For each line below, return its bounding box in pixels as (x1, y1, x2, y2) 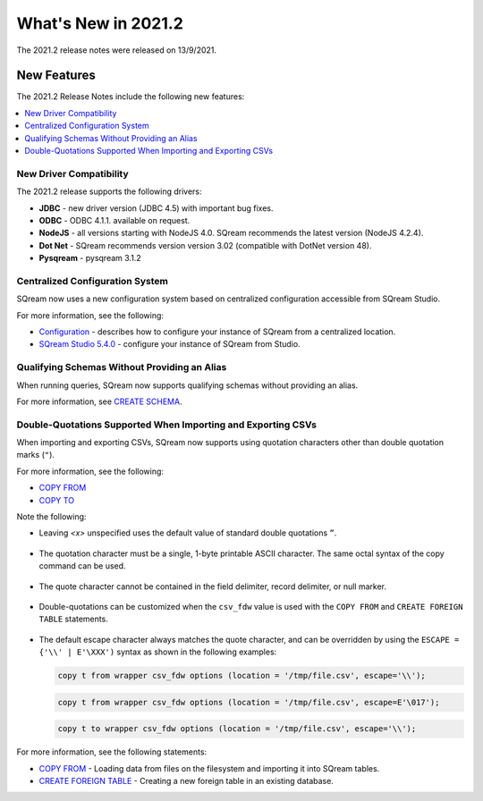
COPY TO (38, 494, 75, 505)
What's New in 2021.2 (16, 13, 183, 33)
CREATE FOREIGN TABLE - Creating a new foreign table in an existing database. (38, 776, 335, 787)
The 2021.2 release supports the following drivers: (16, 186, 202, 197)
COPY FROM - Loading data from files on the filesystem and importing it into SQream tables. (38, 763, 380, 773)
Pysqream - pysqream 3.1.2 (38, 253, 142, 264)
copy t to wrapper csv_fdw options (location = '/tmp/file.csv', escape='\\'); (57, 724, 417, 734)
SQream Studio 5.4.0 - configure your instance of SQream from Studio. (38, 339, 301, 350)
